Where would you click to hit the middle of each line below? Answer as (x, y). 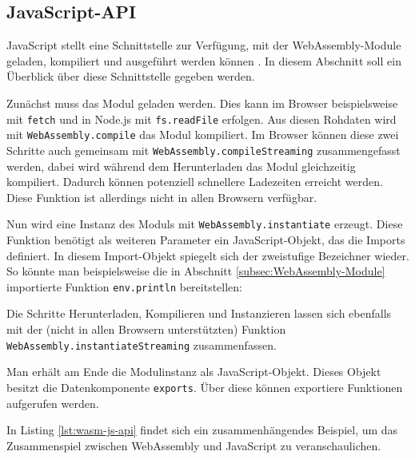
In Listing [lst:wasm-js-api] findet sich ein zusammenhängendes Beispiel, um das (202, 430)
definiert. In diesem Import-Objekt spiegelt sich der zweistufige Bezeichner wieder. (208, 255)
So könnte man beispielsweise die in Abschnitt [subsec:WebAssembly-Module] (196, 271)
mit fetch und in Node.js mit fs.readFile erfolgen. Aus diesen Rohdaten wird (202, 119)
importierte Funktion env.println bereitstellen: (125, 286)
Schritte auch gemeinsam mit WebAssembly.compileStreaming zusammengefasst (204, 150)
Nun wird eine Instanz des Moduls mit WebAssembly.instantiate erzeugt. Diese (205, 224)
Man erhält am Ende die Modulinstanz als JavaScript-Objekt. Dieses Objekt (194, 372)
